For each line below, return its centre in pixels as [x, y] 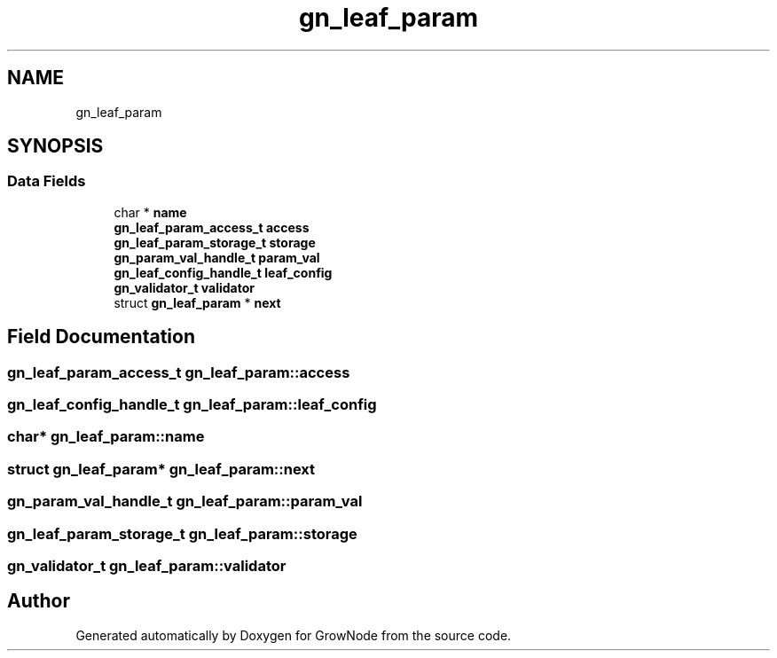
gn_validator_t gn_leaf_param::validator [147, 565]
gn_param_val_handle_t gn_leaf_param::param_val [185, 501]
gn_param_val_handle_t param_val [217, 257]
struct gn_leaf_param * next [197, 302]
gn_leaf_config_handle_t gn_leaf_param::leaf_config [192, 405]
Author [39, 601]
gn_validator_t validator [184, 287]
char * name [150, 212]
